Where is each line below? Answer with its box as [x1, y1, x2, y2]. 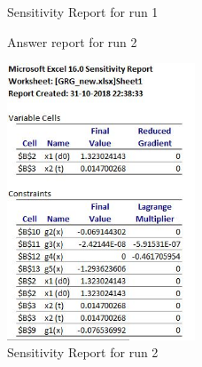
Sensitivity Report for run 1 [7, 3, 159, 20]
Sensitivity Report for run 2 [7, 343, 159, 362]
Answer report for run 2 [7, 32, 137, 51]
